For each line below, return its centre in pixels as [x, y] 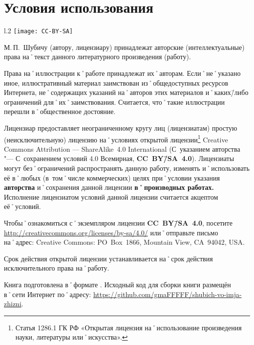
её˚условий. [22, 206]
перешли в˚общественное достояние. [60, 111]
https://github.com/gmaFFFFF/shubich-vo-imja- [167, 294]
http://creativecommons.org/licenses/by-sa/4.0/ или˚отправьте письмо [111, 232]
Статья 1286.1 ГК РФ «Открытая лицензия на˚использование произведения [128, 327]
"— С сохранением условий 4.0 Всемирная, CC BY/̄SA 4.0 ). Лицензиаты [119, 158]
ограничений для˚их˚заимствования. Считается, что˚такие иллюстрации [115, 102]
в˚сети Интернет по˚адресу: [48, 294]
